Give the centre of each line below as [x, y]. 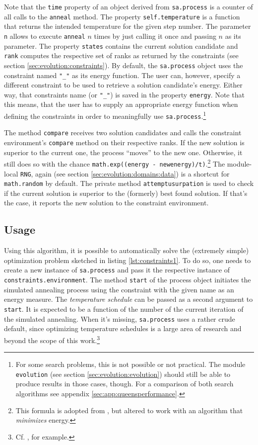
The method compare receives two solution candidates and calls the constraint [123, 133]
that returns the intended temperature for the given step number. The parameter [128, 26]
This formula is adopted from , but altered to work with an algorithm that [129, 410]
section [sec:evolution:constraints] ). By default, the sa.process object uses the [124, 65]
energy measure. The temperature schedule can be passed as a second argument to [129, 299]
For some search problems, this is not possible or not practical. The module [130, 364]
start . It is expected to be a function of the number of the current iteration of [124, 309]
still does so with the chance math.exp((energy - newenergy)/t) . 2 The [115, 163]
